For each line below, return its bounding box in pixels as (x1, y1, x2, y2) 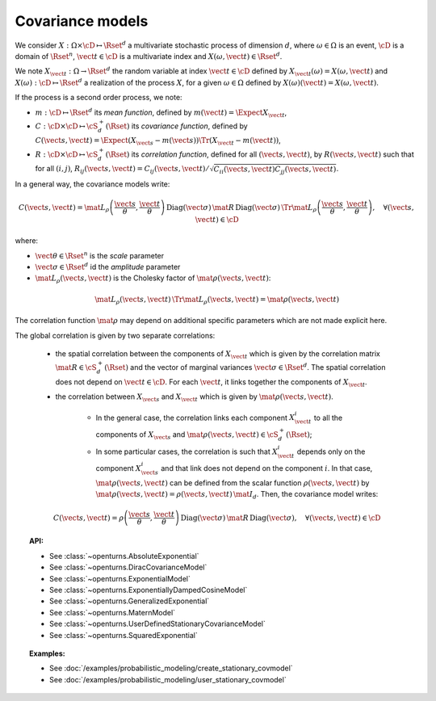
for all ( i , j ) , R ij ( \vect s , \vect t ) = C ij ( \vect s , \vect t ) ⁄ (35, 164, 209, 175)
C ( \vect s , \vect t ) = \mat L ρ (18, 203, 110, 214)
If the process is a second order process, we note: (15, 93, 182, 103)
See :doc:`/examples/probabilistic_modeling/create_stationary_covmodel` (49, 663, 294, 674)
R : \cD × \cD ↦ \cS (35, 149, 99, 159)
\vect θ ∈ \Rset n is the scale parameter (35, 250, 165, 260)
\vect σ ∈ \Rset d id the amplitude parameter (35, 261, 181, 271)
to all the (313, 413, 343, 422)
